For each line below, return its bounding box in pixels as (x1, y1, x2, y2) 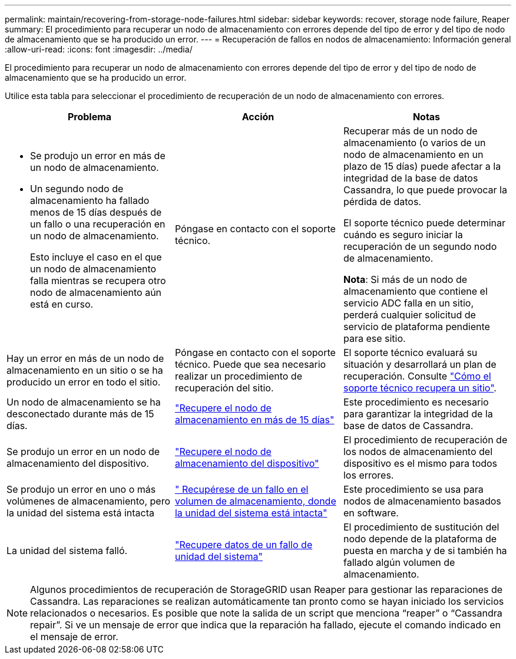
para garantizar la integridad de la (343, 408, 493, 420)
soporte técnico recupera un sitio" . (343, 382, 497, 394)
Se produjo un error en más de (30, 150, 166, 162)
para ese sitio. (343, 332, 406, 344)
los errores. (343, 469, 394, 481)
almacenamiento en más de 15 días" (174, 414, 335, 426)
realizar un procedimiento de (174, 370, 302, 382)
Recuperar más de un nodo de (343, 125, 478, 137)
